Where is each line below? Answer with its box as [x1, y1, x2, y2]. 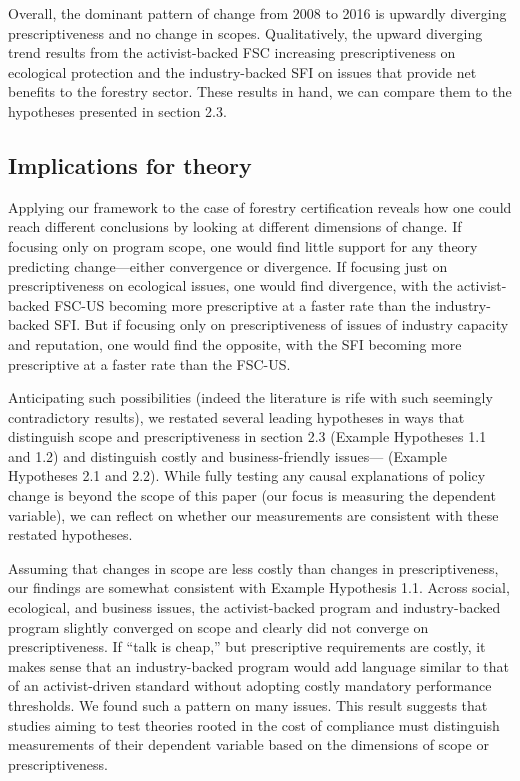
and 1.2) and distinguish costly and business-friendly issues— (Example [8, 445, 447, 466]
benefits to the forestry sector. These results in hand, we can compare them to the [8, 81, 512, 102]
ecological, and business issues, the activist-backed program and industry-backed [8, 597, 501, 618]
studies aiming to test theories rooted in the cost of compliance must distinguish [8, 714, 500, 735]
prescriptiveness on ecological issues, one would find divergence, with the [8, 275, 453, 296]
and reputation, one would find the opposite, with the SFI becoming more [8, 333, 462, 354]
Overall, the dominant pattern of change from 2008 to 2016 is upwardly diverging [8, 3, 507, 23]
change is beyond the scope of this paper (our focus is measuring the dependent [8, 485, 496, 506]
